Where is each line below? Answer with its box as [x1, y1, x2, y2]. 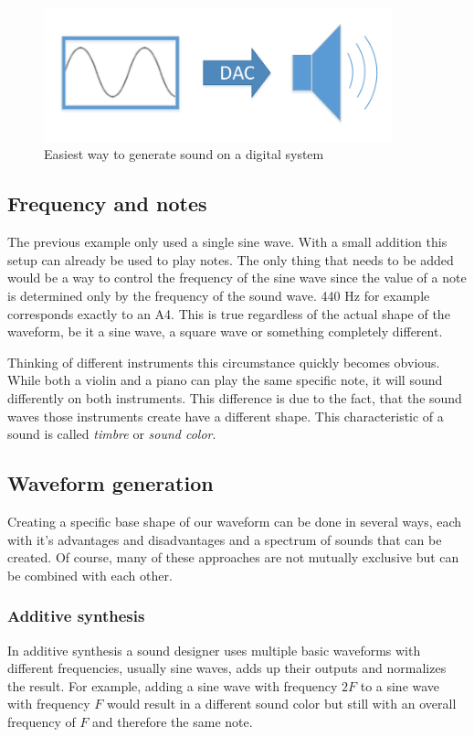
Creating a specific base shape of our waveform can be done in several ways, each [7, 511, 462, 530]
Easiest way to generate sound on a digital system [44, 144, 324, 164]
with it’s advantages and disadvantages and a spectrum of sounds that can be [7, 529, 442, 549]
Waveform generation [7, 469, 214, 497]
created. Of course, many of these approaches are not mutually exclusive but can [7, 548, 459, 567]
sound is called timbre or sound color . [7, 424, 216, 443]
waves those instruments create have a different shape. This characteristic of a [7, 406, 444, 425]
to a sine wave [360, 676, 440, 695]
